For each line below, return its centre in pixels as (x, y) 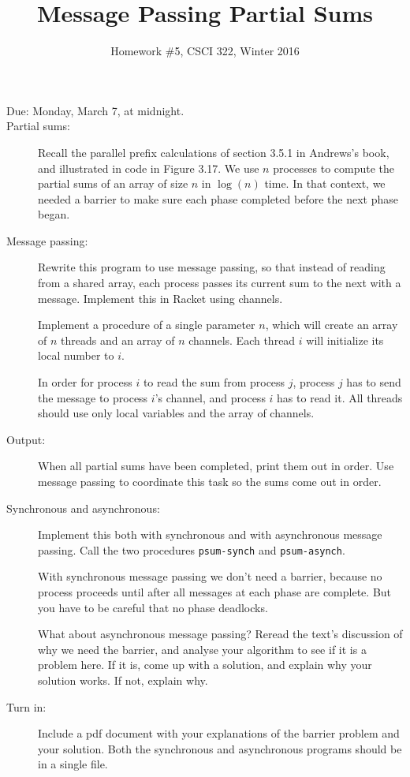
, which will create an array (332, 325)
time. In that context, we (325, 183)
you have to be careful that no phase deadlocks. (153, 607)
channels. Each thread (242, 340)
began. (54, 214)
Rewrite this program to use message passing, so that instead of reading (212, 267)
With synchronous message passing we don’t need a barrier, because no (210, 576)
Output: (26, 439)
